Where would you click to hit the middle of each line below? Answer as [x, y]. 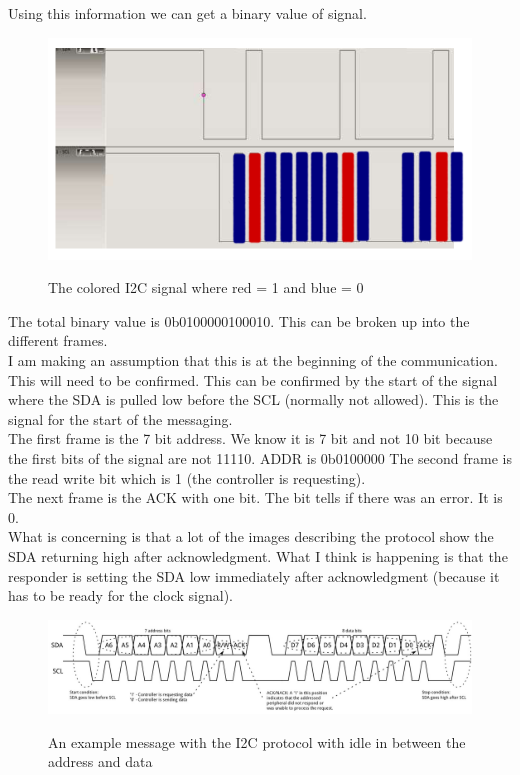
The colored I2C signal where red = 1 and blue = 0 [206, 287]
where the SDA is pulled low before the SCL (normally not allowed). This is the [253, 399]
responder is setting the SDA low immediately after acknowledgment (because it [254, 575]
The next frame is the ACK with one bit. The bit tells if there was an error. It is [255, 497]
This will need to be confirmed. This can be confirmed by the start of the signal [253, 379]
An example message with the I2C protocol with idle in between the [257, 741]
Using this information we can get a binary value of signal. [187, 13]
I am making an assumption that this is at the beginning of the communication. [253, 360]
